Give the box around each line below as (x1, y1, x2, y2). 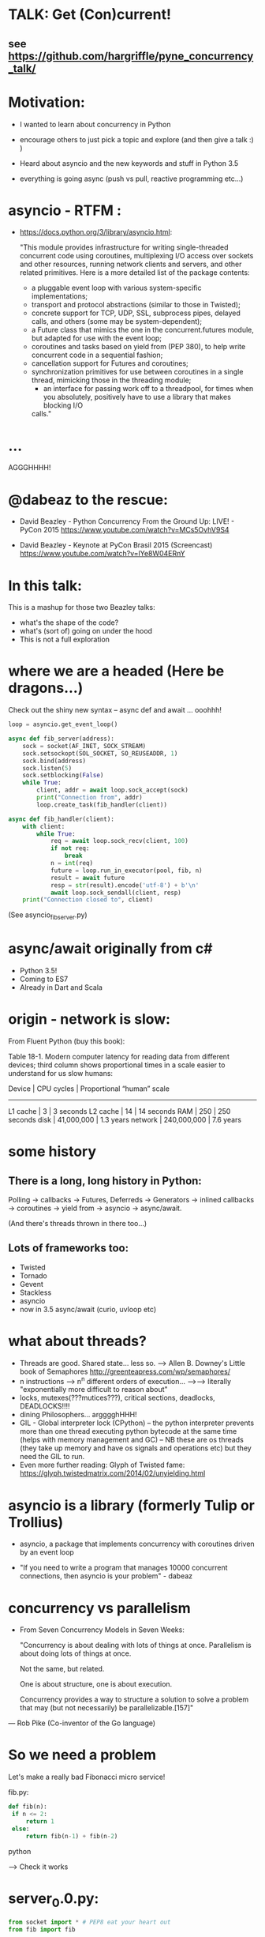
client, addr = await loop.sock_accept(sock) (36, 786, 189, 795)
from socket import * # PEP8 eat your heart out (8, 1918, 171, 1927)
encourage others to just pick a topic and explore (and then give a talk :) (19, 134, 254, 144)
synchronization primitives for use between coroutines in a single (31, 367, 244, 377)
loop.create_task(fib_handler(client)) (36, 800, 168, 809)
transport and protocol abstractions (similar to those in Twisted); (31, 300, 241, 310)
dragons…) (8, 679, 84, 697)
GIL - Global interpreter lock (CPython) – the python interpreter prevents (19, 1418, 255, 1427)
